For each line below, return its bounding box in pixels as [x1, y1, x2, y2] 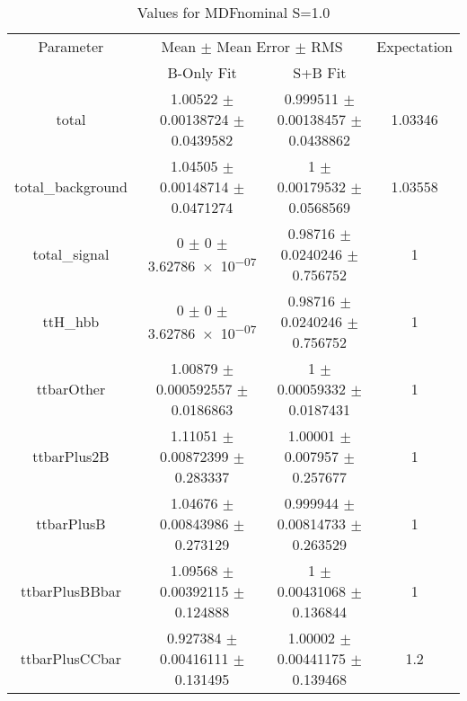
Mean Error [216, 36, 291, 57]
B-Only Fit [167, 62, 237, 83]
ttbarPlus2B [32, 446, 110, 466]
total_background [14, 176, 128, 197]
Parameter [38, 36, 104, 57]
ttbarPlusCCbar [20, 648, 122, 669]
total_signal [32, 244, 110, 264]
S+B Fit [293, 62, 347, 83]
